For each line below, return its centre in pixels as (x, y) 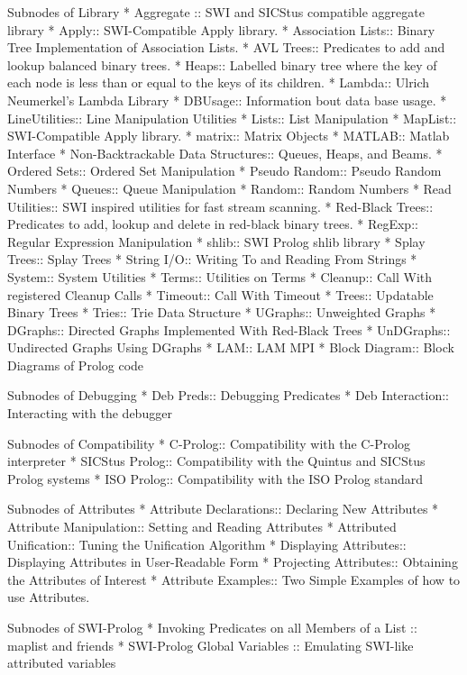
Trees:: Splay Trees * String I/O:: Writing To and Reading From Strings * (212, 259)
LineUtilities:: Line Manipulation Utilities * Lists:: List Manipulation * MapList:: (232, 118)
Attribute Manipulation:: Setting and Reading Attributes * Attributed (202, 527)
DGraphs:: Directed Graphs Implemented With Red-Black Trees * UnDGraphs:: (229, 329)
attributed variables (62, 663)
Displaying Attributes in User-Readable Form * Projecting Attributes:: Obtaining (233, 562)
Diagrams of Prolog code (76, 365)
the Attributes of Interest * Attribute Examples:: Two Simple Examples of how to (234, 579)
